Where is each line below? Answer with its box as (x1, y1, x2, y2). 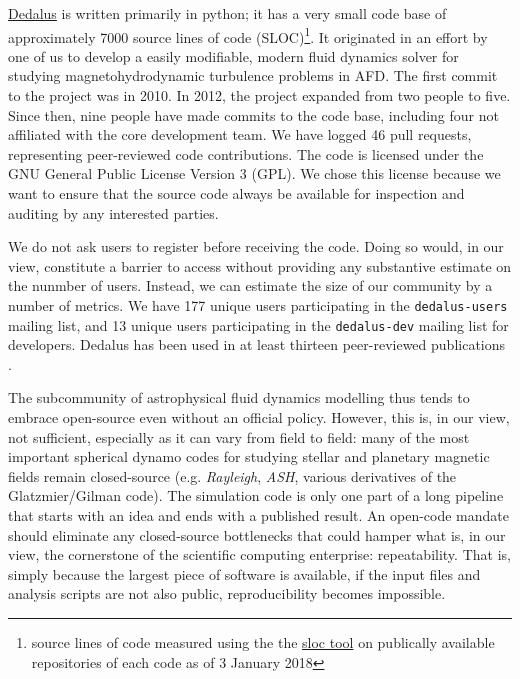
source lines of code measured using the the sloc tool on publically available (31, 632, 495, 652)
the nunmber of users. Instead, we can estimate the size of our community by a (8, 275, 493, 296)
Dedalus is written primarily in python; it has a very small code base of (8, 3, 447, 23)
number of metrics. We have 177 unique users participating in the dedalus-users (8, 294, 508, 315)
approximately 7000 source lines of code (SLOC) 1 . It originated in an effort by (8, 23, 488, 47)
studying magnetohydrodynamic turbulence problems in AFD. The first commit (8, 65, 498, 86)
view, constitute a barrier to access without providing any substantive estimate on (8, 255, 512, 276)
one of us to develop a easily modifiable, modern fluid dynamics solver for (8, 45, 459, 66)
